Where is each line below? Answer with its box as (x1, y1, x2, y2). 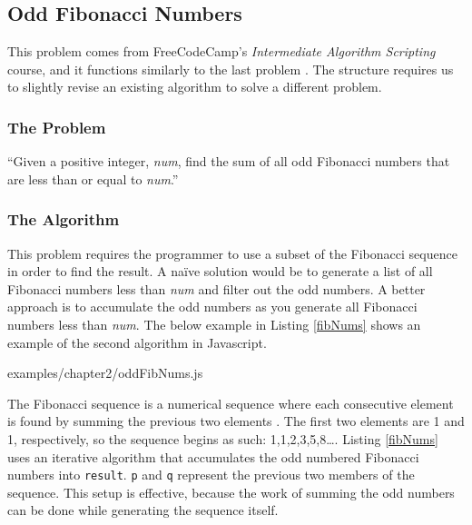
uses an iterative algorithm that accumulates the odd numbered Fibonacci (7, 447, 419, 466)
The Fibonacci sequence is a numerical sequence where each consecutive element (7, 393, 454, 412)
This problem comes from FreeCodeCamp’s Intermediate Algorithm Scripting (7, 42, 436, 61)
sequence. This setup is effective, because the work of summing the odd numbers (7, 482, 455, 501)
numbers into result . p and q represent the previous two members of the (7, 465, 415, 484)
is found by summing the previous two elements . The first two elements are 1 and (7, 411, 465, 431)
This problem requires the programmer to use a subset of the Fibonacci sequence (7, 243, 457, 262)
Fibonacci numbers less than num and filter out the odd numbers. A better (7, 279, 426, 298)
